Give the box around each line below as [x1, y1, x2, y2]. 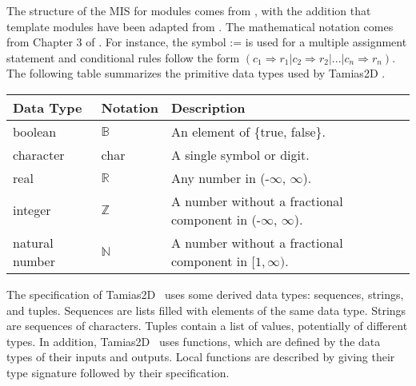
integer [13, 201, 51, 220]
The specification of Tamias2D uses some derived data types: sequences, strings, [6, 285, 404, 302]
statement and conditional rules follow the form [6, 49, 240, 66]
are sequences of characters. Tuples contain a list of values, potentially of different [6, 317, 408, 334]
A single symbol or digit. [170, 145, 310, 164]
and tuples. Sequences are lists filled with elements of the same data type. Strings [6, 301, 406, 318]
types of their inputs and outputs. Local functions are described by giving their [6, 348, 395, 365]
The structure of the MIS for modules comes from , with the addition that [6, 2, 371, 18]
